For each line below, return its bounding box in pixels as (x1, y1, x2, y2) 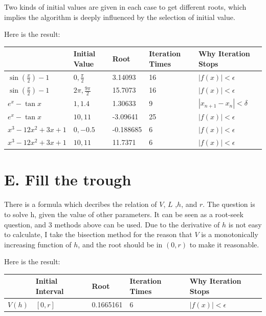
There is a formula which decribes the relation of (4, 199, 157, 209)
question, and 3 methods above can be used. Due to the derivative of (4, 219, 220, 229)
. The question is (203, 199, 255, 209)
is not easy (228, 219, 262, 229)
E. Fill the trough (4, 169, 131, 190)
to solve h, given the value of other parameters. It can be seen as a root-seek (4, 208, 243, 219)
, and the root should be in (78, 239, 163, 249)
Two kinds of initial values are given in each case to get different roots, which (4, 2, 247, 12)
